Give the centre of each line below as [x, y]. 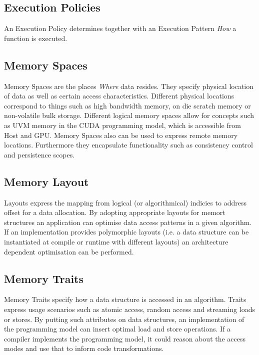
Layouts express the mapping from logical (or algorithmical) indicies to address [125, 202]
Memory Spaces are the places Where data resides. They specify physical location [129, 86]
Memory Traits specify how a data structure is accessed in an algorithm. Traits [125, 299]
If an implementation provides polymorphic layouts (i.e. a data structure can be [126, 232]
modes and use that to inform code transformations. [84, 348]
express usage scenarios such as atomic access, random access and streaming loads [129, 309]
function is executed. [36, 38]
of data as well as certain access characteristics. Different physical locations [119, 96]
